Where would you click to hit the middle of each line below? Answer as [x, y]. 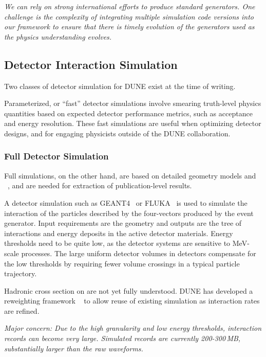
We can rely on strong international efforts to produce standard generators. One [130, 6]
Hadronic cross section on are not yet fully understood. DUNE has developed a [129, 290]
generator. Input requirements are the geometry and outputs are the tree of [123, 223]
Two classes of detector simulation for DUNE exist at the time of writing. [120, 86]
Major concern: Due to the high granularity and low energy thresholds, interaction [133, 328]
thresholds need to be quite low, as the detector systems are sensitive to [117, 243]
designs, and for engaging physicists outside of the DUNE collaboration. [117, 133]
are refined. [22, 310]
